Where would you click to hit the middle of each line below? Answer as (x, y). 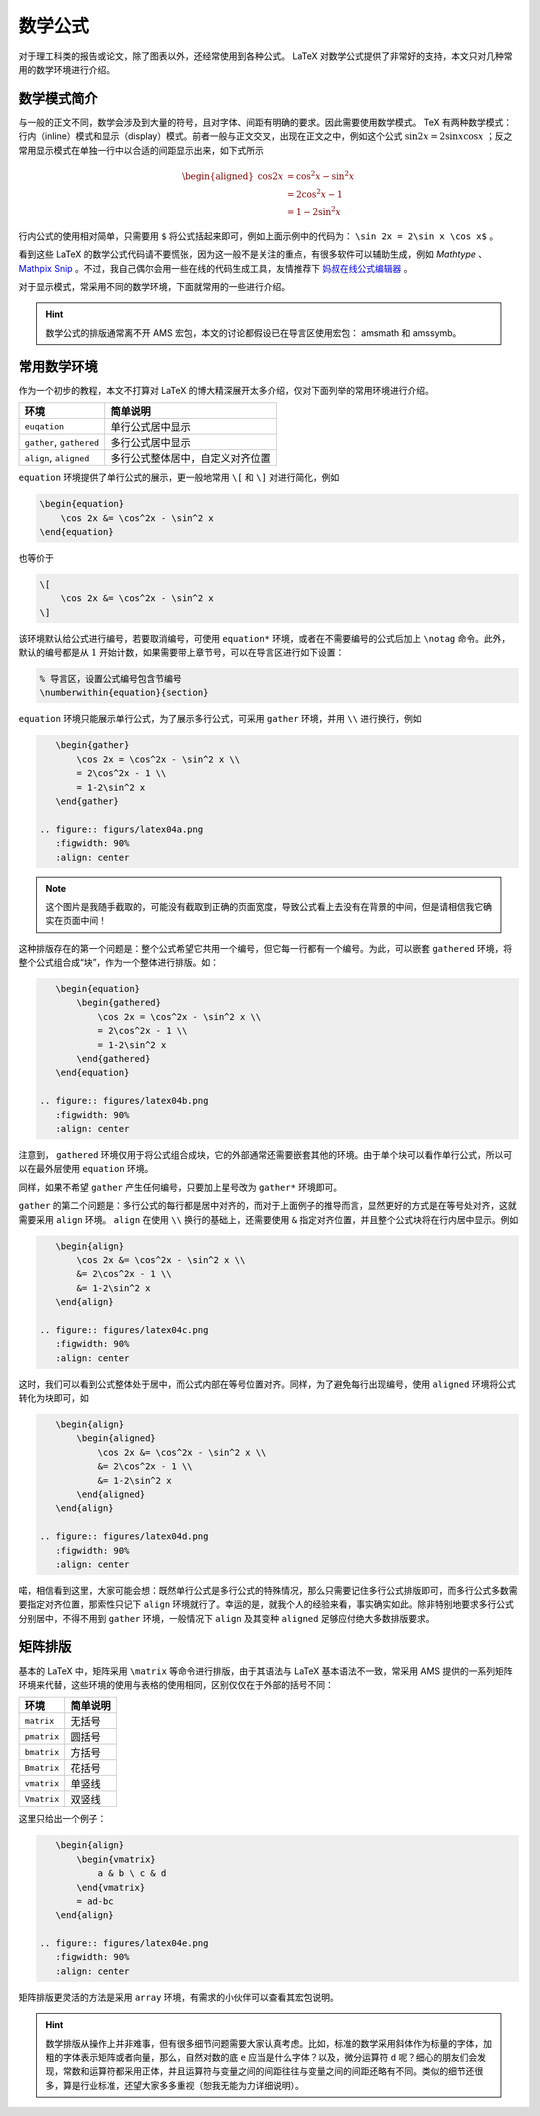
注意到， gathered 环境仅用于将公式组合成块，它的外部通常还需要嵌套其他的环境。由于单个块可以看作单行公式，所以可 (265, 1154)
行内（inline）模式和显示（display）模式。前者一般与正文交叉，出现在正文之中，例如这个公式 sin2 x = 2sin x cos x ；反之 (265, 136)
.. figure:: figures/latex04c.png (124, 1329)
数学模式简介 (58, 98)
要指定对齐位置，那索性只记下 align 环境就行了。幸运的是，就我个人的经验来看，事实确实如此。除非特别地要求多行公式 (266, 1604)
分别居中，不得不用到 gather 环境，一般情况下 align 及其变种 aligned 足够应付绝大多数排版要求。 (226, 1618)
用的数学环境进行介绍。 (66, 69)
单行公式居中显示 (150, 427)
